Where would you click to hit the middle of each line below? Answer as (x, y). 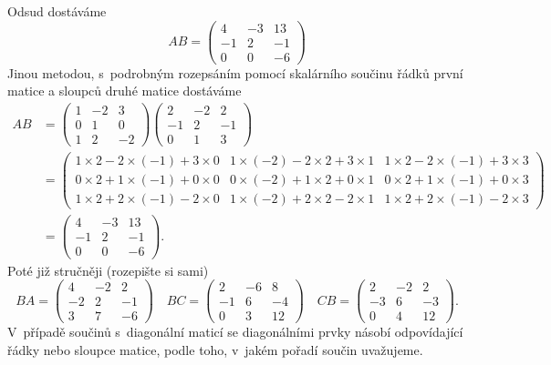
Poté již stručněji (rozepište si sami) (108, 270)
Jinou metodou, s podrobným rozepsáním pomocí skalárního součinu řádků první (235, 72)
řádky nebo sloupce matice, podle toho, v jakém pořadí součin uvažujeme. (215, 349)
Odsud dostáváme (57, 11)
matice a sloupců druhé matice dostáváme (125, 91)
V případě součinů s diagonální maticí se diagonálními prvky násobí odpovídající (235, 332)
